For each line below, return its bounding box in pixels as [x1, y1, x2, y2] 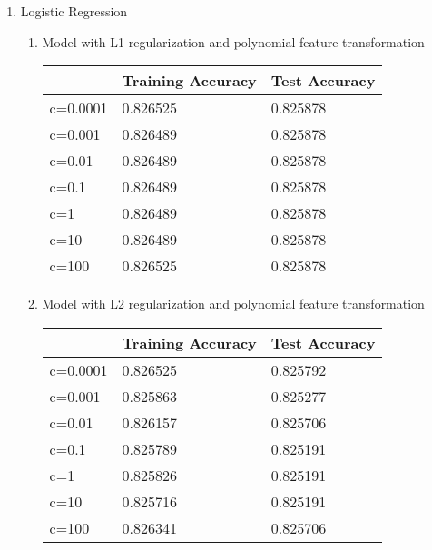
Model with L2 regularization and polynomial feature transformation [42, 294, 425, 313]
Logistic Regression [20, 2, 128, 20]
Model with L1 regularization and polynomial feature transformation [42, 32, 425, 51]
